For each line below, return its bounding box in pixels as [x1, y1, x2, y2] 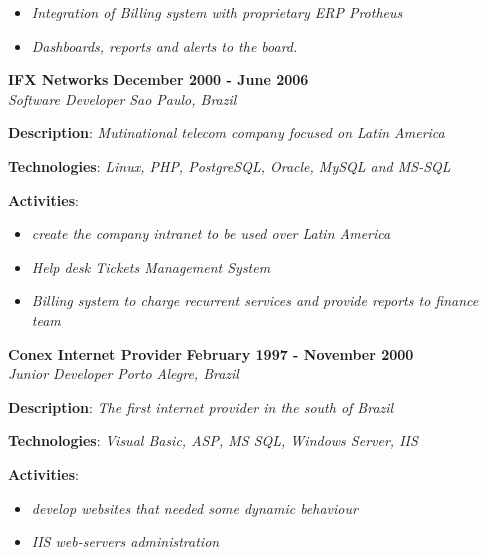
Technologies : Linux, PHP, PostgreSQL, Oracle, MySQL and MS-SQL [8, 155, 451, 176]
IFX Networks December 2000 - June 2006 [8, 69, 309, 90]
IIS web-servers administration [31, 531, 220, 552]
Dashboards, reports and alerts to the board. [31, 35, 298, 56]
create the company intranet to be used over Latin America [31, 223, 391, 244]
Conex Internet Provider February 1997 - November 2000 [8, 343, 414, 364]
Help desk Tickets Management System [31, 256, 271, 277]
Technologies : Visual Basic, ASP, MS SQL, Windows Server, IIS [8, 430, 418, 451]
